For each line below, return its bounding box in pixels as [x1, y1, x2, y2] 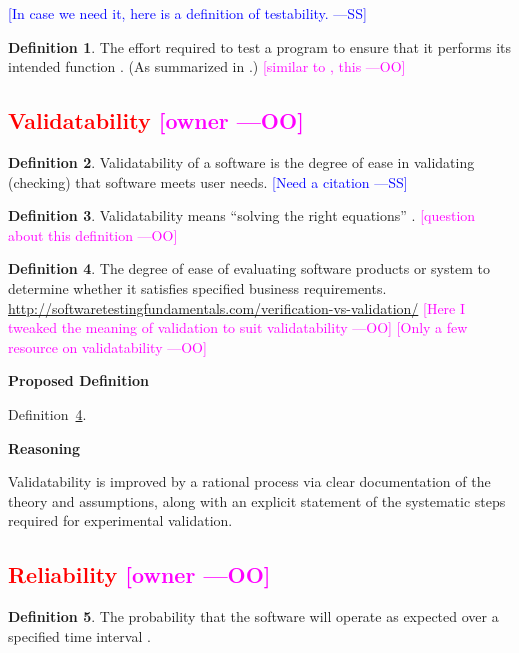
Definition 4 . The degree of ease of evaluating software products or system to [8, 258, 490, 279]
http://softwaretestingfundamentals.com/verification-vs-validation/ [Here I [8, 297, 466, 318]
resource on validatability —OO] [8, 336, 207, 357]
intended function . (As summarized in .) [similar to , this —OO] [8, 56, 406, 77]
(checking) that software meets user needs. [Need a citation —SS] [8, 171, 408, 192]
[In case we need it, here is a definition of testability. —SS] [8, 3, 367, 23]
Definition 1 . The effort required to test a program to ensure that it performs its [8, 36, 512, 57]
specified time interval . [8, 625, 151, 646]
